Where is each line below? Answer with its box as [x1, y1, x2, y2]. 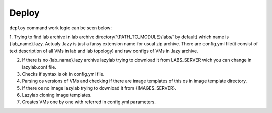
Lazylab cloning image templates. [22, 92, 92, 98]
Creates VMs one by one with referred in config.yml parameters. [22, 99, 156, 105]
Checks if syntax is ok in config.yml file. [22, 71, 105, 77]
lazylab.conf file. [22, 64, 56, 70]
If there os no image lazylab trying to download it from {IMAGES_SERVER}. [22, 85, 176, 91]
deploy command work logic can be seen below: [9, 25, 112, 31]
